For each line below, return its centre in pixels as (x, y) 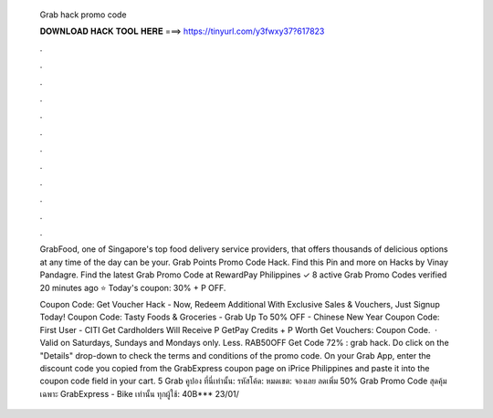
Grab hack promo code (83, 15)
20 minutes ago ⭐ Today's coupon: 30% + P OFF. (133, 287)
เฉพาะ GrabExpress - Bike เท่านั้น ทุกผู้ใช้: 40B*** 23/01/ (139, 393)
